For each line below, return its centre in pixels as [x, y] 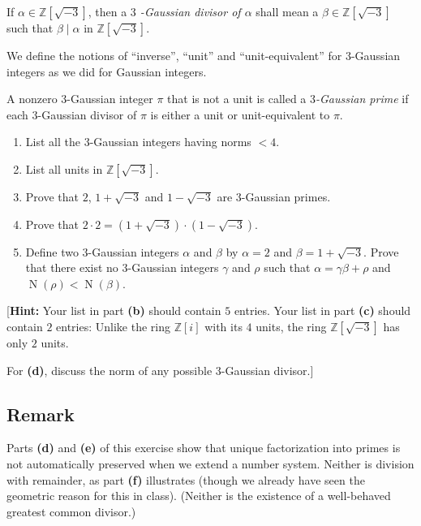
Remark [41, 414]
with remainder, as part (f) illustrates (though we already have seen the [186, 479]
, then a [107, 11]
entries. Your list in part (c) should [322, 310]
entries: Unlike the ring [114, 326]
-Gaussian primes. [286, 196]
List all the [53, 142]
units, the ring [291, 326]
